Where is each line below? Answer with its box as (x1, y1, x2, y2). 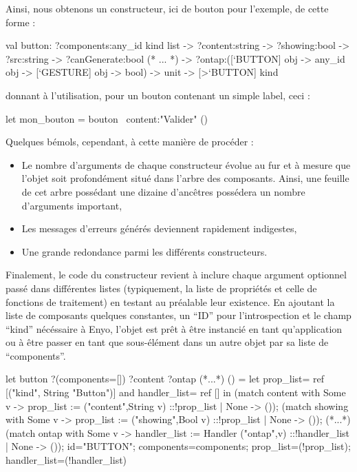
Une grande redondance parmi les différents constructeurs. (21, 244, 268, 258)
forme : (6, 14, 36, 29)
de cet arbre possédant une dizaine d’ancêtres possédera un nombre (21, 184, 305, 198)
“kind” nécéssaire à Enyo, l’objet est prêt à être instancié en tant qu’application (6, 321, 343, 336)
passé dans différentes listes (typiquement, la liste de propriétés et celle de (6, 280, 317, 295)
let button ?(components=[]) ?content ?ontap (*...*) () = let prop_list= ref (6, 371, 325, 386)
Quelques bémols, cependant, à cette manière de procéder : (6, 134, 254, 149)
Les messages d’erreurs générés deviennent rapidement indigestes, (21, 221, 297, 236)
